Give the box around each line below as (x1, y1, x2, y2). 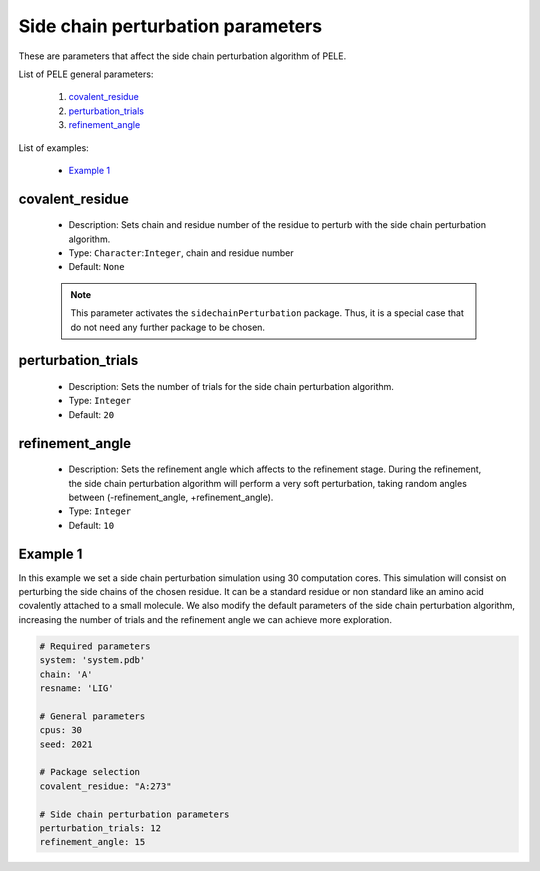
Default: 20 (68, 408, 115, 420)
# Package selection (39, 766, 140, 778)
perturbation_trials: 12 (39, 822, 162, 834)
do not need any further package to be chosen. (70, 321, 265, 333)
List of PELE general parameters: (18, 68, 154, 80)
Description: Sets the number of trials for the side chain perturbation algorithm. (68, 381, 395, 393)
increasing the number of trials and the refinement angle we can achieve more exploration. (18, 613, 392, 625)
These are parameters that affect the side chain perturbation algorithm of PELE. (18, 50, 347, 62)
